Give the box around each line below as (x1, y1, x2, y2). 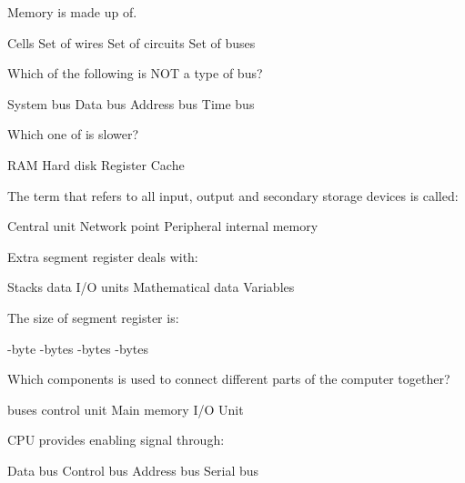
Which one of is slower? (7, 125, 139, 144)
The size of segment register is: (7, 307, 179, 327)
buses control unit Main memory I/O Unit (7, 399, 244, 418)
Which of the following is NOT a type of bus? (7, 64, 263, 83)
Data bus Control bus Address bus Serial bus (7, 460, 259, 479)
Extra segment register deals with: (7, 247, 198, 266)
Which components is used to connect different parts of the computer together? (7, 369, 450, 388)
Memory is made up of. (7, 3, 137, 21)
